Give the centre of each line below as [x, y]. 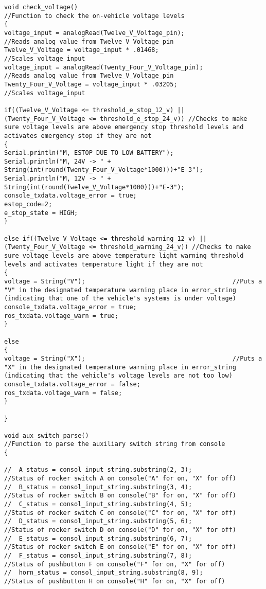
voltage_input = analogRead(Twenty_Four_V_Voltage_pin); [104, 67]
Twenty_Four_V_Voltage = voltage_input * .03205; [91, 84]
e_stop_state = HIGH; [41, 213]
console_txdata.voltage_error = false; [72, 384]
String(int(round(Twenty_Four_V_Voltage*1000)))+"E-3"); [104, 170]
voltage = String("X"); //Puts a [133, 358]
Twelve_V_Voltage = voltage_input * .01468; [82, 50]
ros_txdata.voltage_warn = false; [63, 393]
